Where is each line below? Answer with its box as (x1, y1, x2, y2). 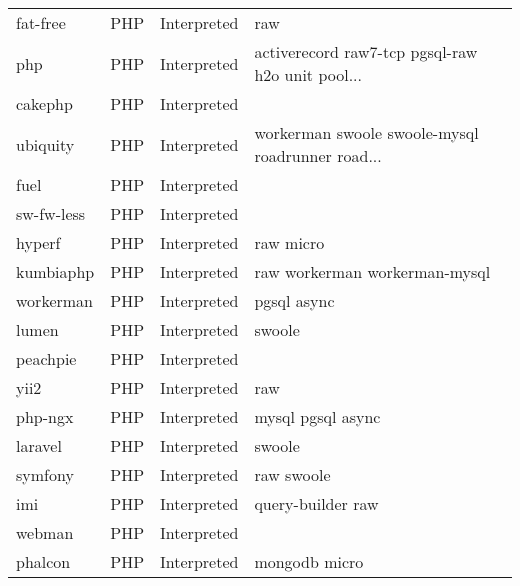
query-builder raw (254, 492, 379, 515)
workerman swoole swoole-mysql (254, 121, 479, 144)
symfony (16, 463, 74, 486)
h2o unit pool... (254, 63, 362, 86)
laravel (16, 434, 62, 457)
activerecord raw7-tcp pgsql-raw (254, 40, 478, 63)
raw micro (254, 231, 325, 254)
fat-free (16, 11, 66, 34)
